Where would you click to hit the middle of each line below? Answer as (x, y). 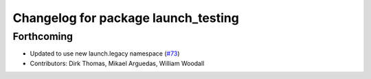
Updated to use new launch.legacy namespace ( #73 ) (105, 54)
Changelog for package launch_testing (126, 18)
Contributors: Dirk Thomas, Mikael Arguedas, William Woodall (117, 63)
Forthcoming (43, 36)
